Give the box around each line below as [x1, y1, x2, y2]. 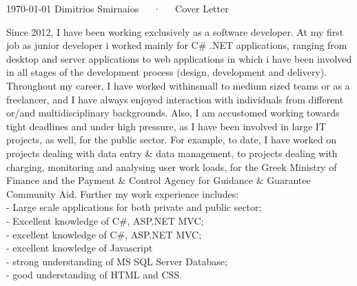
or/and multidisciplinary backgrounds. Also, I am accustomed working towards [6, 105, 340, 120]
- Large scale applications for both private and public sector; [6, 200, 262, 214]
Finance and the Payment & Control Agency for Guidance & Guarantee [6, 173, 311, 187]
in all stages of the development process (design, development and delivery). [6, 65, 327, 79]
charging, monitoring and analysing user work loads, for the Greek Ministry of [6, 159, 337, 174]
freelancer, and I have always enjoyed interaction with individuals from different [6, 92, 344, 106]
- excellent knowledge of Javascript [6, 241, 153, 255]
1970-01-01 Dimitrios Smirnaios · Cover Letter [6, 1, 229, 15]
